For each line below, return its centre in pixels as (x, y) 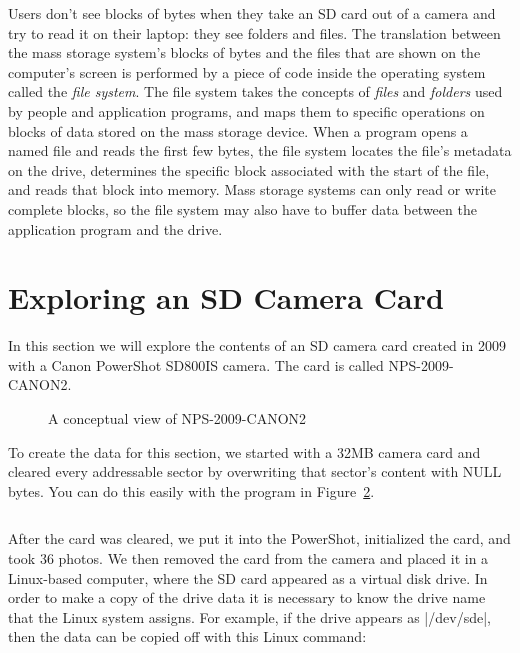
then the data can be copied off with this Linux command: (187, 636)
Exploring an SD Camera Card (226, 297)
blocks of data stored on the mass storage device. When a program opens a (238, 130)
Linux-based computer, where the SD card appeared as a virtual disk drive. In (248, 577)
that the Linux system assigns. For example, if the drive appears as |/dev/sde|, (249, 616)
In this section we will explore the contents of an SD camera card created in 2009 (257, 345)
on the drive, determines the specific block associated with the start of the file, (249, 169)
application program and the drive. (115, 228)
